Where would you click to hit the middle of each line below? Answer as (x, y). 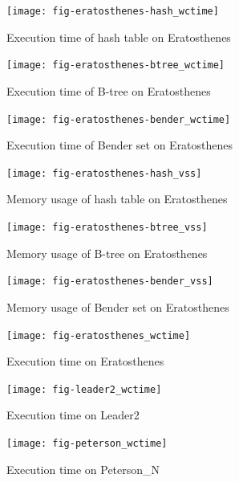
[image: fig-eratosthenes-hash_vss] (104, 173)
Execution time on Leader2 (73, 415)
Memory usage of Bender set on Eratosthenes (118, 306)
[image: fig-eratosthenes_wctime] (99, 335)
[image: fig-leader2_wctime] (84, 389)
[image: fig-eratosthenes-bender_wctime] (119, 119)
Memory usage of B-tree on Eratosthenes (107, 253)
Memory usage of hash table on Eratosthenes (117, 199)
